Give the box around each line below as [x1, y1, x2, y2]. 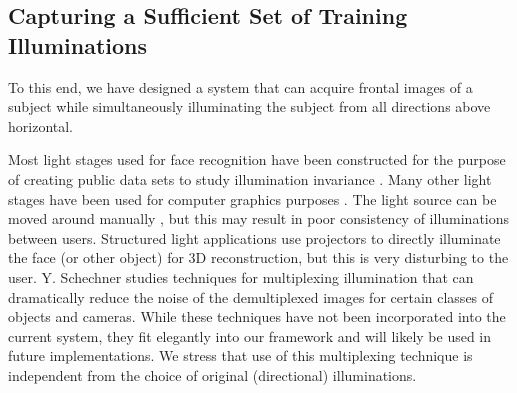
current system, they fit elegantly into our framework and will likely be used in [8, 325, 492, 346]
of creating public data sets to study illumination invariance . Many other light [8, 168, 492, 189]
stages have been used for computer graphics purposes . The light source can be [8, 188, 497, 209]
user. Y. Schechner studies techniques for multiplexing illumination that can [8, 266, 474, 287]
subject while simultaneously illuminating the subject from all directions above [8, 96, 491, 117]
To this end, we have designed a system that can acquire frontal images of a [8, 76, 473, 97]
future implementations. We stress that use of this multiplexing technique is [8, 345, 473, 366]
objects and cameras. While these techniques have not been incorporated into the [8, 306, 506, 327]
